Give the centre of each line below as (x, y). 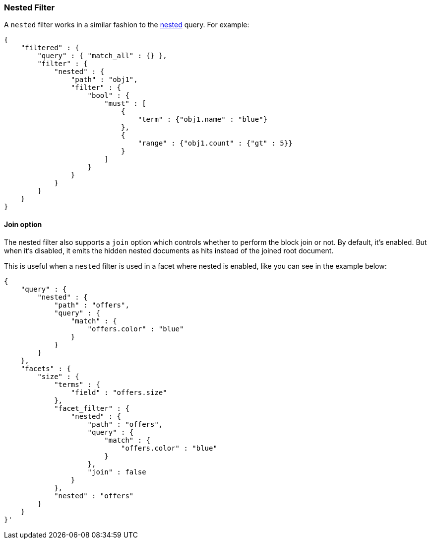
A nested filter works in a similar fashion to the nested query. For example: (127, 25)
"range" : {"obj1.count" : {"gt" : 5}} (215, 143)
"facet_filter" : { (92, 408)
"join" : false (117, 472)
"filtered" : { (50, 48)
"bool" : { (108, 96)
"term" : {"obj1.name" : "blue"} (203, 119)
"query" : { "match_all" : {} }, (102, 56)
